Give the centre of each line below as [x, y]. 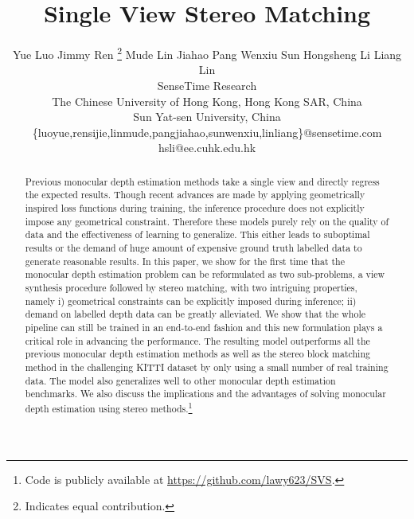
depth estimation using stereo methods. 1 [109, 407]
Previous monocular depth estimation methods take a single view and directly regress [202, 181]
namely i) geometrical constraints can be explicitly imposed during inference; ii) [191, 300]
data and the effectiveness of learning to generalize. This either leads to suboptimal [197, 234]
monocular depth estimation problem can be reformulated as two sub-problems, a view [205, 274]
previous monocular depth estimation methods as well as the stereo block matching [197, 354]
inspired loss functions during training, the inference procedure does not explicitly [195, 208]
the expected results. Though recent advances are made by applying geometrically [195, 195]
